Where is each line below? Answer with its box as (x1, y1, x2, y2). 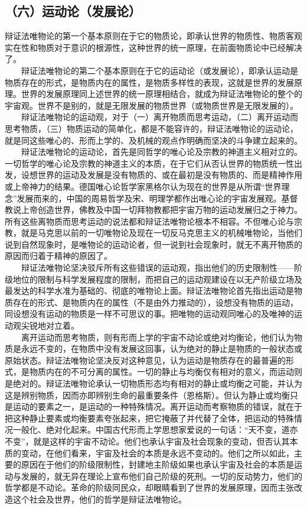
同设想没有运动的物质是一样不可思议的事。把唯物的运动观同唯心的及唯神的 (5, 307, 294, 320)
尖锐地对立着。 (21, 319, 79, 332)
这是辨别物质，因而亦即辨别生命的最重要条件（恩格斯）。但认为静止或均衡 (5, 388, 290, 401)
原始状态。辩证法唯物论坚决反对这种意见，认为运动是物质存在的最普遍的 (5, 354, 286, 366)
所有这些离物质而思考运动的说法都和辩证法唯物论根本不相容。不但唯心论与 (5, 215, 294, 227)
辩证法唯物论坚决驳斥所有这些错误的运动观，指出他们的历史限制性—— (21, 261, 294, 274)
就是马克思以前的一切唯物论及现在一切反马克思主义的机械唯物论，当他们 (21, 226, 302, 239)
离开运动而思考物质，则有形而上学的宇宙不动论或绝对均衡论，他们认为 (21, 330, 294, 343)
